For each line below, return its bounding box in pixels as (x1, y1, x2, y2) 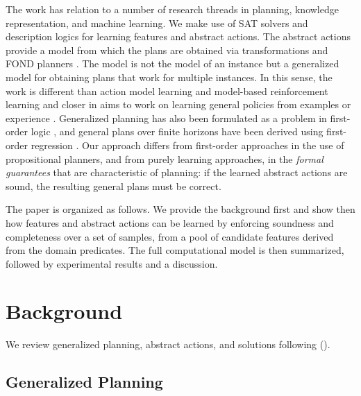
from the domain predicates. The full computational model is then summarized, (6, 243, 344, 257)
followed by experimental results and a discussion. (6, 256, 218, 270)
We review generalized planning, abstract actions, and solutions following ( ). (6, 337, 330, 352)
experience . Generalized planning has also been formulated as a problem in (6, 110, 327, 125)
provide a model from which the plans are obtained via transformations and (6, 42, 328, 57)
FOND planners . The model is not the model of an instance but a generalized (6, 56, 339, 71)
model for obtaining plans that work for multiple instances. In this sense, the (6, 69, 333, 84)
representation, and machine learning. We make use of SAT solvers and (6, 15, 308, 30)
